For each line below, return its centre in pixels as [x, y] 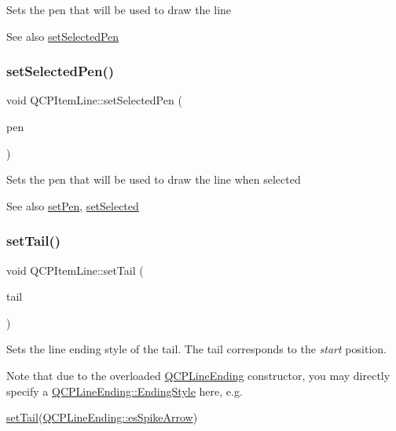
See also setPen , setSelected [73, 205]
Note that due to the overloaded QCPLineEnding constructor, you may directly [198, 375]
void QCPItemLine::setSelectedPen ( [94, 100]
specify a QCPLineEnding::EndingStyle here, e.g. [125, 391]
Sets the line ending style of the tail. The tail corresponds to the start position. [196, 349]
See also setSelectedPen [63, 36]
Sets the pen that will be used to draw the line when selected [154, 179]
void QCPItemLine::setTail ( [75, 270]
